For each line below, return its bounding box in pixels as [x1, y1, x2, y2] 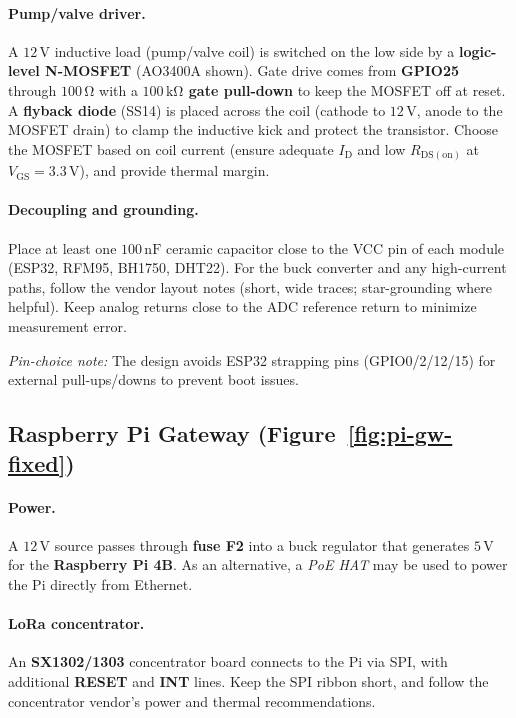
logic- [458, 40, 497, 61]
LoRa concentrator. [8, 613, 145, 634]
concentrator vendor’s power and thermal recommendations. [8, 690, 376, 711]
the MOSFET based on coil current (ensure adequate [8, 138, 334, 159]
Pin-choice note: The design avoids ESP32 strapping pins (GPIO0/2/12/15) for [8, 349, 496, 370]
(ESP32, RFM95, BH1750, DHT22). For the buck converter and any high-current [8, 257, 507, 278]
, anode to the [416, 99, 503, 120]
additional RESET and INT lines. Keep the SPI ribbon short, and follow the [8, 670, 489, 691]
